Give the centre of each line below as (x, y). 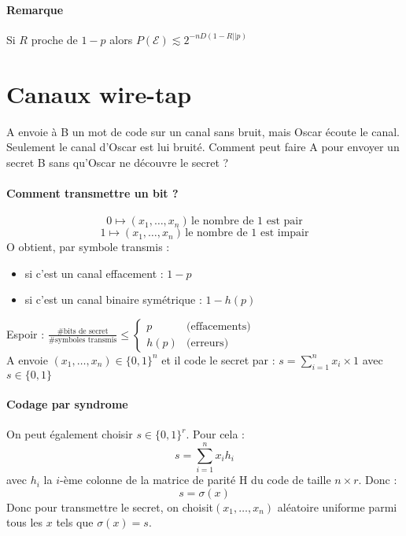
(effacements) (218, 327)
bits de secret (86, 331)
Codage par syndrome (67, 404)
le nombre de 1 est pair (247, 222)
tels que (75, 522)
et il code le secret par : (218, 359)
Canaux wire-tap (99, 93)
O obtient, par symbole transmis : (88, 247)
